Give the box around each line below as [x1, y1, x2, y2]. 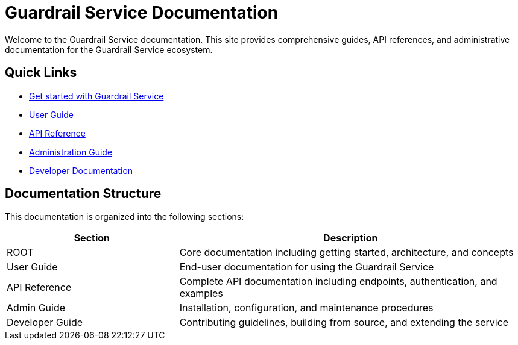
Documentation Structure [5, 186, 162, 202]
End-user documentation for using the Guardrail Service [179, 261, 434, 273]
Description [323, 232, 378, 244]
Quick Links [5, 65, 77, 81]
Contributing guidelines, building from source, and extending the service [179, 316, 509, 329]
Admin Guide [7, 302, 66, 314]
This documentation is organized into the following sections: [5, 211, 244, 222]
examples [179, 287, 223, 300]
